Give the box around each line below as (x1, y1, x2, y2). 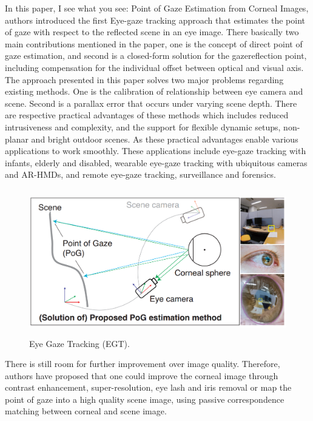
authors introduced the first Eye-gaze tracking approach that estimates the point (5, 13, 305, 26)
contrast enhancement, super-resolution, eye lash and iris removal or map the (5, 381, 292, 394)
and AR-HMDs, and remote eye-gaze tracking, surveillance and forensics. (5, 168, 276, 181)
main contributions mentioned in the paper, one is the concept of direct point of (5, 37, 303, 50)
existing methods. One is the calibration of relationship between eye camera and (5, 85, 303, 98)
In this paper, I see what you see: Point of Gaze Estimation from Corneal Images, (5, 2, 309, 14)
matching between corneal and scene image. (5, 405, 167, 417)
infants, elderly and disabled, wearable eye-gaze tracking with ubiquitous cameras (5, 156, 308, 169)
